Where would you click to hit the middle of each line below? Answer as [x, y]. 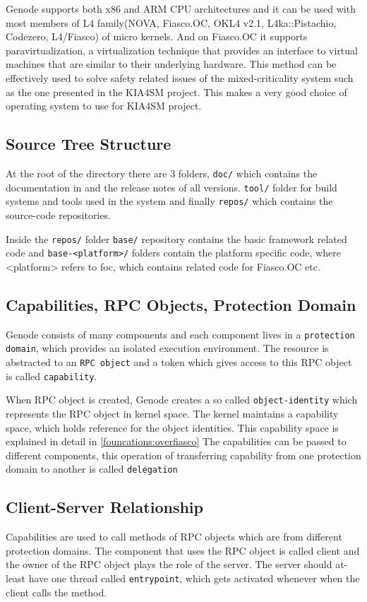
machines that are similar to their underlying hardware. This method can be [171, 64]
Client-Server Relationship [104, 507]
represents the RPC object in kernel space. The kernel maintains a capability [172, 413]
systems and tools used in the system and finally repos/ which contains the [169, 201]
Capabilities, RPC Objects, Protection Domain [181, 304]
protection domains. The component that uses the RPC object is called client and [183, 550]
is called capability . [52, 376]
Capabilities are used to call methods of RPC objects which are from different [174, 537]
